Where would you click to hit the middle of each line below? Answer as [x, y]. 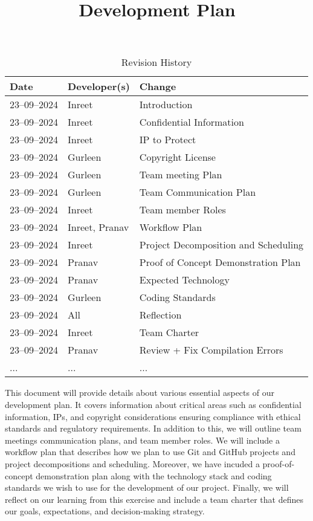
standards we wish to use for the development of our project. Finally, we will [147, 487]
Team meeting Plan [181, 175]
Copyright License [177, 157]
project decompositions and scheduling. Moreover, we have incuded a [132, 463]
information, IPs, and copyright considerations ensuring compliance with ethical [153, 416]
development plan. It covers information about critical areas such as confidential [153, 404]
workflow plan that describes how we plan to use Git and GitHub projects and [150, 452]
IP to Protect [168, 140]
